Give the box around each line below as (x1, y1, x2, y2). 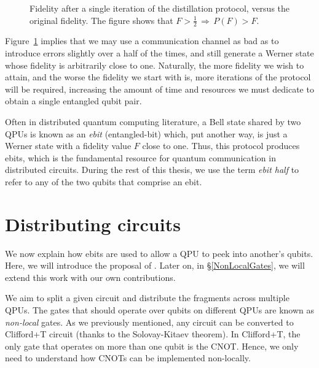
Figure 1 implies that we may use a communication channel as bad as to (5, 34, 279, 47)
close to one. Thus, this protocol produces (142, 139, 300, 152)
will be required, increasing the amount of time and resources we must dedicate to (5, 82, 314, 95)
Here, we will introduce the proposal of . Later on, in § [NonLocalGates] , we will (5, 259, 305, 272)
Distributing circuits (5, 211, 181, 236)
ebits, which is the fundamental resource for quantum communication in (5, 151, 276, 164)
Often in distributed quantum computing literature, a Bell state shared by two (5, 115, 301, 128)
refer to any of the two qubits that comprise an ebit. (5, 175, 202, 188)
